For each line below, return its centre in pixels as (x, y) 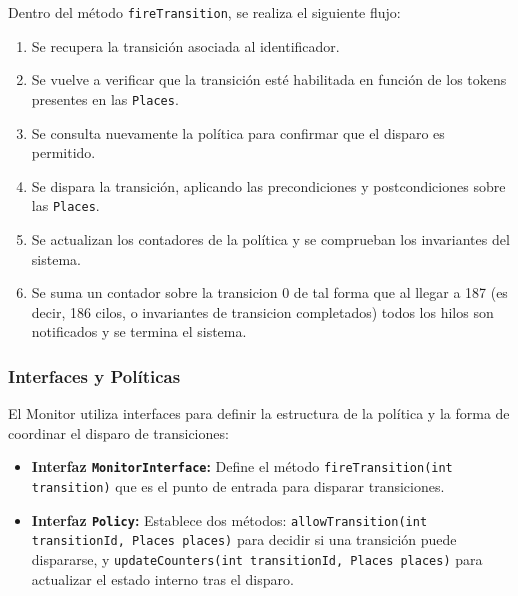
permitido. (63, 152)
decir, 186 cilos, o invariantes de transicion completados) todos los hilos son (262, 311)
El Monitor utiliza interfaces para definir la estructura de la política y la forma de (259, 413)
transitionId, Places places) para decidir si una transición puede (244, 539)
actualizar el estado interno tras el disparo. (162, 578)
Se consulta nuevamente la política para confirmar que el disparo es (238, 132)
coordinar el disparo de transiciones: (118, 432)
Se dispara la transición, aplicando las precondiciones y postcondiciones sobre (268, 185)
